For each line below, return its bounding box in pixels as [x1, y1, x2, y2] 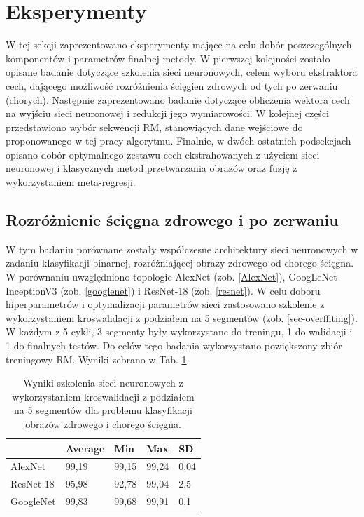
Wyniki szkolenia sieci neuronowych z [23, 375, 183, 390]
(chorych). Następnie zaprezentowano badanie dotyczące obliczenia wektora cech [6, 92, 350, 107]
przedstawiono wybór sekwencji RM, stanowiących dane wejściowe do [6, 119, 303, 134]
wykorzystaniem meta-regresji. [6, 175, 136, 189]
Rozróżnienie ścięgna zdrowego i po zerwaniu [6, 209, 339, 231]
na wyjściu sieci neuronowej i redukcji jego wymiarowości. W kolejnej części [6, 106, 329, 121]
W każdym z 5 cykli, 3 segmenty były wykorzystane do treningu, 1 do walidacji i [6, 324, 353, 339]
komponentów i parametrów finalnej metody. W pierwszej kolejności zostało [6, 51, 330, 65]
